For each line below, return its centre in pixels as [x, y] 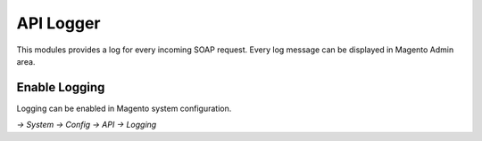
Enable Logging [61, 87]
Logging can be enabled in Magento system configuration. [124, 108]
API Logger [59, 23]
